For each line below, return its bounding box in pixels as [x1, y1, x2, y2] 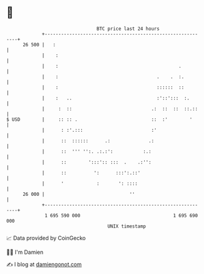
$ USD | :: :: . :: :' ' [6, 116, 192, 123]
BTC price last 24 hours [97, 26, 160, 32]
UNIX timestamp [107, 223, 147, 229]
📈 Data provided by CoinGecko [6, 234, 86, 242]
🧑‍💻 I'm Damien [6, 248, 44, 256]
